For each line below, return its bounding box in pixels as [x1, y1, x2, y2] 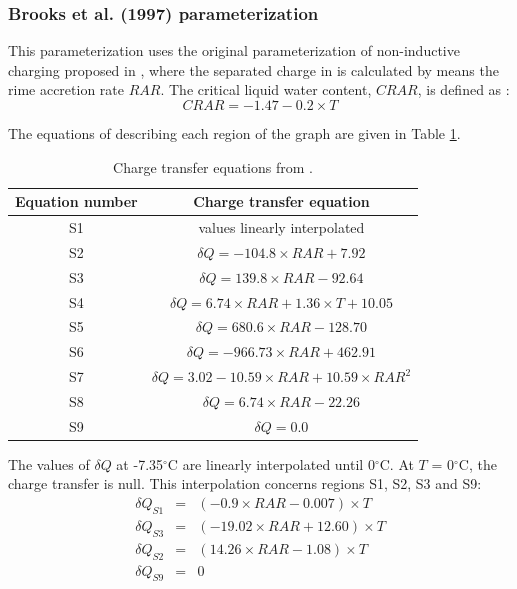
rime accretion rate [8, 79, 124, 100]
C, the [458, 453, 497, 474]
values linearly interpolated [198, 217, 365, 238]
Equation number [15, 191, 138, 212]
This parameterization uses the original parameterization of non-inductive [8, 40, 460, 61]
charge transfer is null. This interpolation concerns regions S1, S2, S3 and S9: [8, 473, 482, 494]
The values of [8, 453, 90, 474]
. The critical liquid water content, [160, 79, 372, 100]
